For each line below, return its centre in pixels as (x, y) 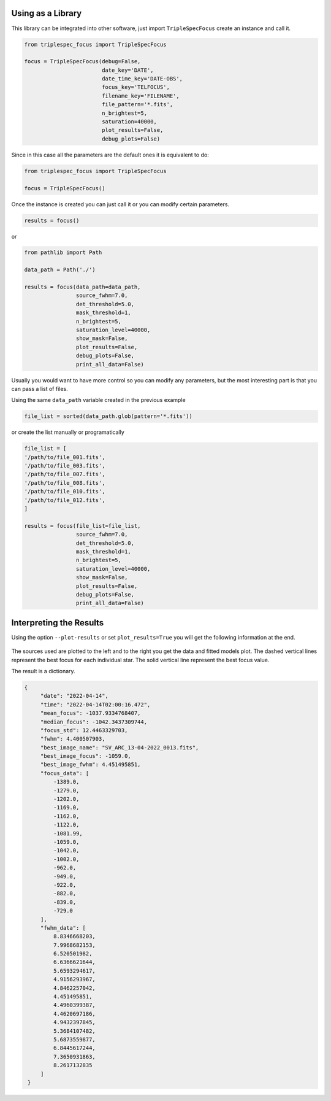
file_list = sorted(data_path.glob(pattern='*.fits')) (108, 416)
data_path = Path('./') (60, 270)
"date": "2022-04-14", (74, 696)
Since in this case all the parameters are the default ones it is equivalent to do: (110, 155)
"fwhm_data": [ (63, 928)
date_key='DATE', (127, 70)
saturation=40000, (129, 122)
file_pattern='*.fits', (137, 105)
